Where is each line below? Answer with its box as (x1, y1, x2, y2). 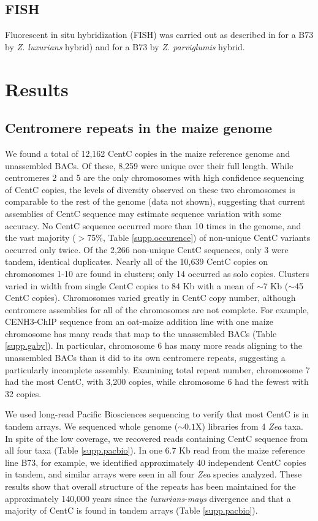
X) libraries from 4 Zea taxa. (195, 420, 303, 433)
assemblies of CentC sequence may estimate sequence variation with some (5, 207, 281, 219)
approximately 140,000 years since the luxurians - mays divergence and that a (5, 492, 291, 504)
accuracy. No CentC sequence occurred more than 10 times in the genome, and (5, 219, 301, 232)
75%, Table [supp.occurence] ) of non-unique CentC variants (87, 231, 311, 244)
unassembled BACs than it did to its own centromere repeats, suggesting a (5, 351, 286, 364)
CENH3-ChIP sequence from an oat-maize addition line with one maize (5, 315, 273, 328)
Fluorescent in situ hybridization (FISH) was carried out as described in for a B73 (5, 28, 314, 41)
